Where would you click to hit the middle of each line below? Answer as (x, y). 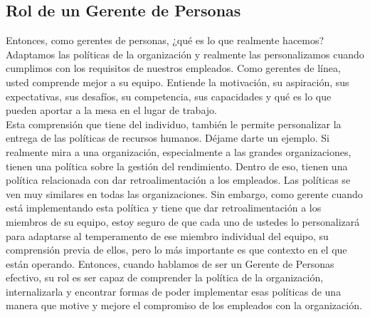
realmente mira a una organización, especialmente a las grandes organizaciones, (179, 151)
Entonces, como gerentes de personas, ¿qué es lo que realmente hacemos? (165, 40)
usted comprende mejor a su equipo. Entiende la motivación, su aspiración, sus (178, 82)
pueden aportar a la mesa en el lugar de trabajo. (111, 110)
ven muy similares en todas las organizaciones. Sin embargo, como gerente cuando (184, 193)
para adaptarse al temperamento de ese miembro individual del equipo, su (167, 235)
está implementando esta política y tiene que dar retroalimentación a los (164, 208)
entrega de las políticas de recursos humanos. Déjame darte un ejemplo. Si (168, 138)
